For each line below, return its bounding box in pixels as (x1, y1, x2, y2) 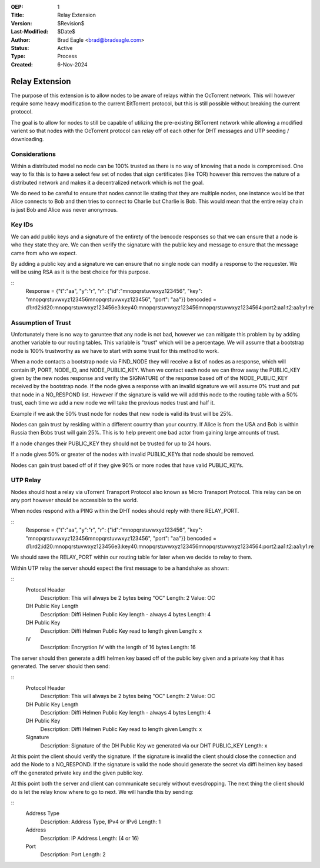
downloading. (11, 135, 44, 142)
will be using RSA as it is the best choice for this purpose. (11, 268, 151, 276)
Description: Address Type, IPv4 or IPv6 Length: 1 (40, 818, 161, 825)
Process (57, 53, 78, 60)
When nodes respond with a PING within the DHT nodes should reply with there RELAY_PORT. (11, 508, 239, 515)
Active (57, 44, 73, 51)
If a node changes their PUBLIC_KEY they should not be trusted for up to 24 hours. (11, 440, 212, 447)
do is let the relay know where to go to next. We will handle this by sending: (11, 788, 194, 795)
